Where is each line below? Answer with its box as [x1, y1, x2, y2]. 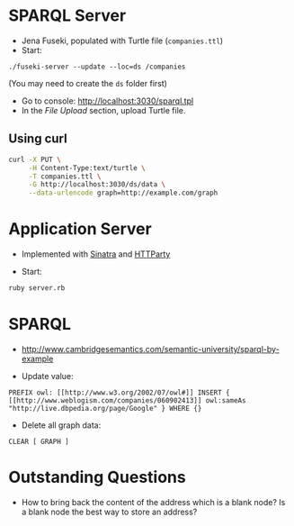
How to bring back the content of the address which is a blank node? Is [21, 496, 286, 507]
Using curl [8, 131, 68, 147]
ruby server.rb [8, 284, 66, 293]
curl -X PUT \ [8, 155, 62, 164]
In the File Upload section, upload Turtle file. [21, 104, 186, 115]
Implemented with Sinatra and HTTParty [21, 249, 171, 259]
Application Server [8, 219, 152, 240]
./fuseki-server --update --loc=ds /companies [8, 62, 186, 71]
